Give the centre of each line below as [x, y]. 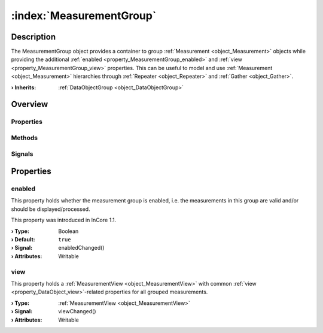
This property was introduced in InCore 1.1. [64, 220]
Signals [22, 154]
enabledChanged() [81, 248]
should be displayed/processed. [51, 209]
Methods [25, 138]
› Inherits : [24, 87]
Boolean [68, 231]
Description [33, 37]
